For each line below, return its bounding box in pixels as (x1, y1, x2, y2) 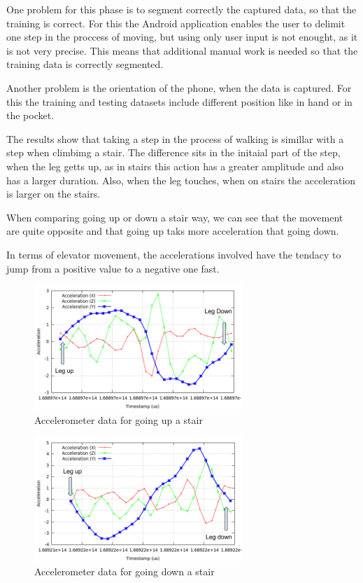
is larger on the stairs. (6, 186, 101, 201)
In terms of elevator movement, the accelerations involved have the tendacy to (6, 247, 341, 261)
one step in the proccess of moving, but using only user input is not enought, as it (6, 29, 358, 44)
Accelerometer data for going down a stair (34, 564, 215, 579)
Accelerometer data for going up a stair (34, 413, 203, 427)
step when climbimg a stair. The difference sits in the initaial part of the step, (6, 145, 341, 160)
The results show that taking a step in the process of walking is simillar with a (6, 131, 344, 146)
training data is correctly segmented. (6, 57, 164, 71)
